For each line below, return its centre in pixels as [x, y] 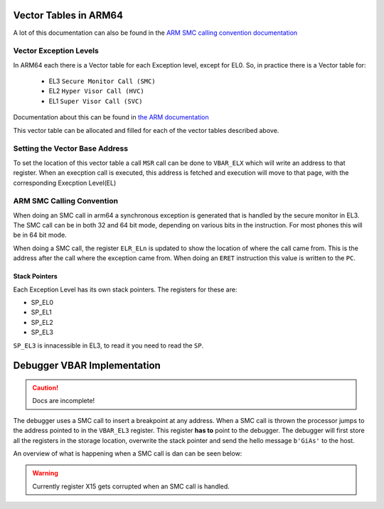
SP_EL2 [42, 322]
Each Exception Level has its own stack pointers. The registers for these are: [125, 289]
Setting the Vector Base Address [70, 149]
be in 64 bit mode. [40, 235]
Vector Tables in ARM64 [68, 15]
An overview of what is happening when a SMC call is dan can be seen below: [128, 453]
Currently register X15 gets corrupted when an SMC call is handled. [131, 486]
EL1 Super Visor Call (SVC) [96, 101]
